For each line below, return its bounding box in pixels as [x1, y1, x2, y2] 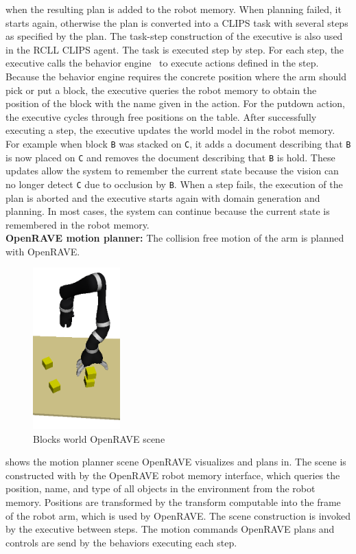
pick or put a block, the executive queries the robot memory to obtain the [5, 82, 317, 97]
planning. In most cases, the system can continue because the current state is [5, 204, 330, 218]
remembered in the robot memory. [5, 217, 150, 231]
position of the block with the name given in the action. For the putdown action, [5, 96, 346, 111]
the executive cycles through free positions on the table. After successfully [5, 109, 317, 124]
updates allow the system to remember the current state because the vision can [5, 163, 339, 178]
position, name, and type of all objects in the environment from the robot [5, 481, 316, 496]
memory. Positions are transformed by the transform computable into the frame [5, 495, 341, 509]
